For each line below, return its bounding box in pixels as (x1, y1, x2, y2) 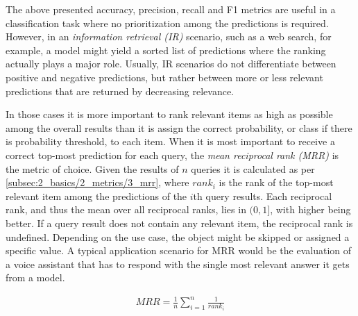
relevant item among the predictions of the (6, 188, 187, 203)
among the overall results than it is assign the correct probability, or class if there (6, 120, 352, 135)
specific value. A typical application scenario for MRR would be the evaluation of (6, 243, 352, 258)
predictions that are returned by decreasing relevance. (6, 83, 234, 98)
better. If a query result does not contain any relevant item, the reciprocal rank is (6, 215, 353, 230)
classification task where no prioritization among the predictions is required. (6, 15, 329, 30)
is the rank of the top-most (219, 175, 334, 190)
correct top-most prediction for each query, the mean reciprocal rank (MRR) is (6, 147, 339, 162)
